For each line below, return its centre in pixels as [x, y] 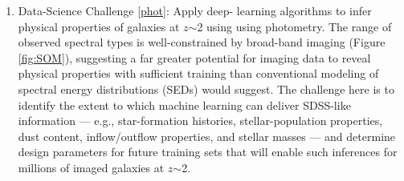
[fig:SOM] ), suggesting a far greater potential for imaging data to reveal [194, 57]
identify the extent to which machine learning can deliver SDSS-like [184, 105]
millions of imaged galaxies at [91, 167]
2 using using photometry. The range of [294, 26]
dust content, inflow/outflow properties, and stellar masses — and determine [207, 136]
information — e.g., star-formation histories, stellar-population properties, [200, 121]
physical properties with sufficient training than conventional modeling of [198, 73]
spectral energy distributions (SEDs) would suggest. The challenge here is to [206, 88]
